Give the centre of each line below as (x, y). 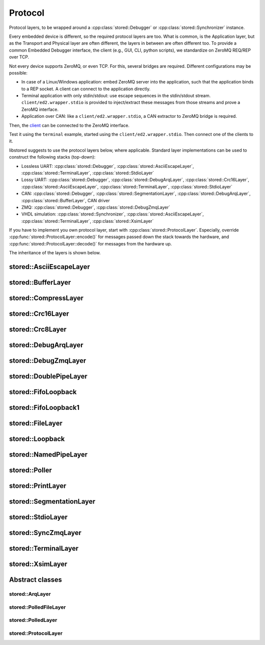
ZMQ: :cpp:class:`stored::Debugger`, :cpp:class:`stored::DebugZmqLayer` (96, 207)
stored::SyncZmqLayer (45, 533)
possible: (18, 73)
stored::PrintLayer (38, 486)
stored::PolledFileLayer (38, 607)
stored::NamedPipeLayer (48, 455)
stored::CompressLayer (46, 298)
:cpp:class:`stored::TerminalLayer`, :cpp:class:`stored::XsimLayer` (88, 221)
